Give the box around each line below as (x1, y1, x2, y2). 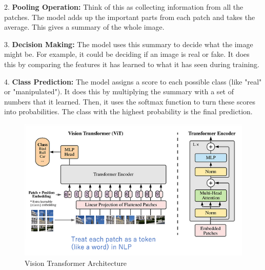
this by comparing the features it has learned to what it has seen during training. (4, 58, 259, 69)
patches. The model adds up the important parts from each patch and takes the (4, 11, 255, 22)
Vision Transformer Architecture (25, 257, 127, 268)
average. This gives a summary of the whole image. (4, 22, 165, 32)
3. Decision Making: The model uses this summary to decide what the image (4, 38, 253, 49)
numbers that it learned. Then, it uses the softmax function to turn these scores (4, 96, 255, 107)
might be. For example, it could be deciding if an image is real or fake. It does (4, 49, 250, 59)
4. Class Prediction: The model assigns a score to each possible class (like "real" (4, 76, 262, 87)
